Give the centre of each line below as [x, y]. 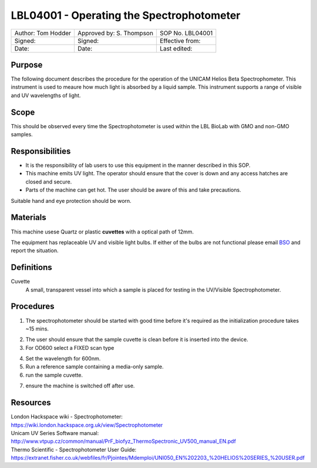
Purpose [27, 65]
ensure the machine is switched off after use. [80, 386]
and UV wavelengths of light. [46, 95]
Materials [28, 218]
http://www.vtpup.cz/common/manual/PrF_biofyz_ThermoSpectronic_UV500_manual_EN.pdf [123, 442]
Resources [31, 403]
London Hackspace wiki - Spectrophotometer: [67, 417]
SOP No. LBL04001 [186, 33]
